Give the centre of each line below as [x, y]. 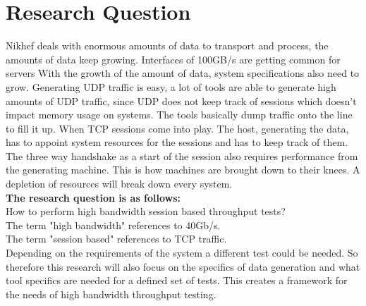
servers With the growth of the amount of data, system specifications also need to [183, 73]
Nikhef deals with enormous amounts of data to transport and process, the [167, 45]
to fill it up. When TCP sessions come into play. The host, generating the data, [177, 128]
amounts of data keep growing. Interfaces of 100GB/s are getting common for [173, 59]
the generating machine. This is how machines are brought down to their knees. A [183, 170]
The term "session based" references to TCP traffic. [116, 239]
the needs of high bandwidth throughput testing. [111, 294]
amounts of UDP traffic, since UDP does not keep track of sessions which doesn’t [181, 100]
